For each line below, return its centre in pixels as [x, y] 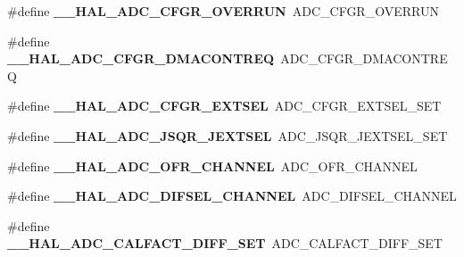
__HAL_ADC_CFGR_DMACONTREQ [141, 58]
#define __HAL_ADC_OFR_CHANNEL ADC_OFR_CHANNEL [212, 166]
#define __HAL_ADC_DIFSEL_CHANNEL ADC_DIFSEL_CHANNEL [232, 196]
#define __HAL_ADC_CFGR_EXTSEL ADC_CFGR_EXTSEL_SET [224, 106]
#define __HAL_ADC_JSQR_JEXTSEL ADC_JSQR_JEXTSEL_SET [228, 135]
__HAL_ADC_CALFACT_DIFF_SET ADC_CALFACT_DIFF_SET [225, 243]
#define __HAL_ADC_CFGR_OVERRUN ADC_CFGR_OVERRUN [223, 11]
